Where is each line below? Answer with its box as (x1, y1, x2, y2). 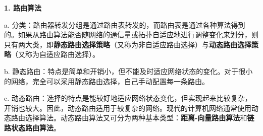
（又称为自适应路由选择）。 (11, 49, 99, 59)
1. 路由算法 (4, 3, 41, 13)
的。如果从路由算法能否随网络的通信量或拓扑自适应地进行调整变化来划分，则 (4, 29, 258, 40)
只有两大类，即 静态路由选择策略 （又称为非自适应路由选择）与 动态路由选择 (4, 39, 251, 49)
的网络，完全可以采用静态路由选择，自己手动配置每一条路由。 (4, 76, 209, 86)
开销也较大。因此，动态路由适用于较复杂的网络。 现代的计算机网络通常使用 (4, 102, 251, 113)
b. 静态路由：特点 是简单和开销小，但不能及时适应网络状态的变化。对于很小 (4, 65, 253, 76)
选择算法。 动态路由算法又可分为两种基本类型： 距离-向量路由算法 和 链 (25, 112, 254, 123)
